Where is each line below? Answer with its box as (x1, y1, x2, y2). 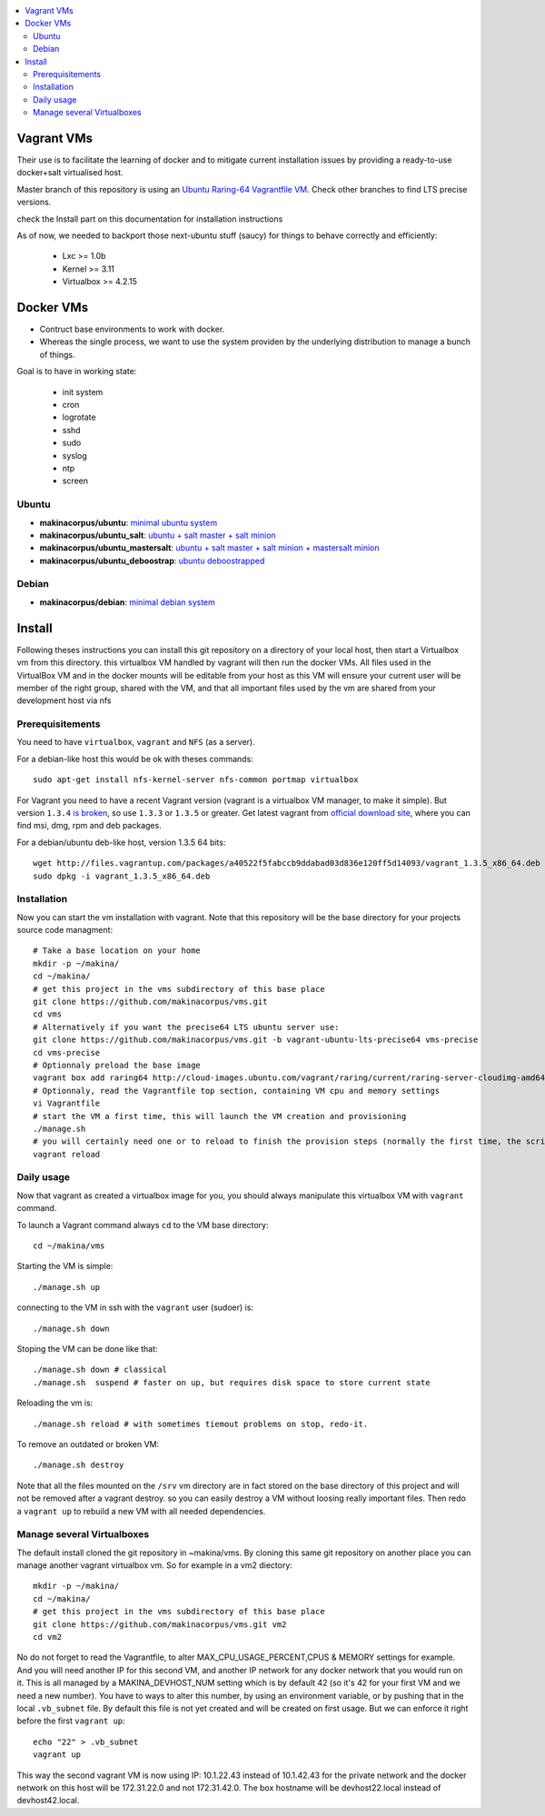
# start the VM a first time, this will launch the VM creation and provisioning (33, 1111, 407, 1121)
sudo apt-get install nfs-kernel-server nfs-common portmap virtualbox (33, 775, 359, 785)
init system (62, 386, 104, 397)
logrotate (62, 412, 96, 422)
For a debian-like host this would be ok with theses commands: (16, 753, 253, 764)
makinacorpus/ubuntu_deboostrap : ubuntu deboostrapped (39, 555, 265, 566)
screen (62, 475, 89, 486)
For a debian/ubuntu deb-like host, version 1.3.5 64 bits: (16, 837, 226, 848)
